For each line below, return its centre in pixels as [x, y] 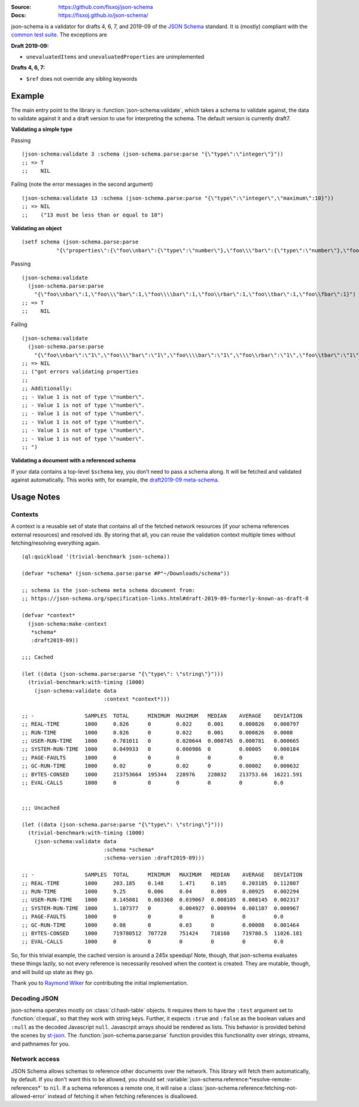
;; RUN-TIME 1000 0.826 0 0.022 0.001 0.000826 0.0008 [157, 732]
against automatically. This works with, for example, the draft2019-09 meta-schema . [115, 480]
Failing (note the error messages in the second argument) [82, 184]
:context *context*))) [137, 699]
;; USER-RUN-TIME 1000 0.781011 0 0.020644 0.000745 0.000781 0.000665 [160, 741]
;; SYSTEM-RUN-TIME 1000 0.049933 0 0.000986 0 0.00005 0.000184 [160, 749]
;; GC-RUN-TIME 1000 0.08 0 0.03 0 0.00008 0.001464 [160, 925]
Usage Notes [36, 497]
